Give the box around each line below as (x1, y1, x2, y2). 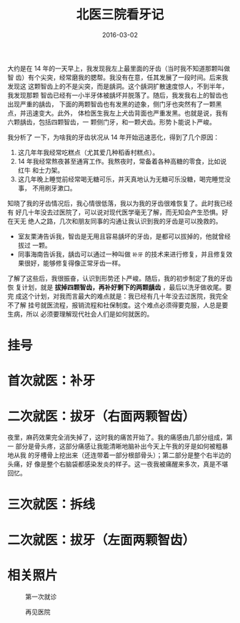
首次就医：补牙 (7, 373, 96, 389)
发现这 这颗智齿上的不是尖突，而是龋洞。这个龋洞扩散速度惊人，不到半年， (7, 81, 229, 90)
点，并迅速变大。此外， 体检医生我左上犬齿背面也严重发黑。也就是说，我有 (7, 109, 229, 117)
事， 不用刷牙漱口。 (17, 184, 76, 192)
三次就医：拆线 (7, 497, 96, 513)
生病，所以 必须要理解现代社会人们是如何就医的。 (7, 309, 154, 318)
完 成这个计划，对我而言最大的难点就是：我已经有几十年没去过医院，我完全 (7, 291, 229, 300)
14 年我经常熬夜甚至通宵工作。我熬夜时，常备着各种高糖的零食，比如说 (17, 156, 227, 165)
